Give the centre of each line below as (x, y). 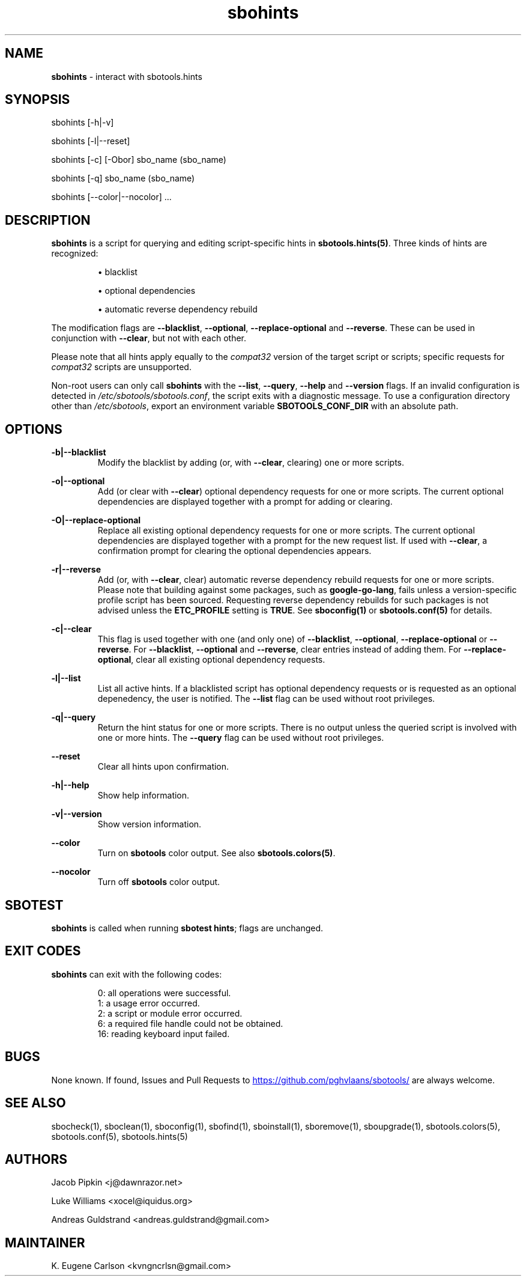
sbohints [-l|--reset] (91, 141)
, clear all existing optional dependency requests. (228, 660)
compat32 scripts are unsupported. (121, 367)
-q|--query (74, 717)
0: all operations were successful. (164, 993)
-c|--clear (71, 629)
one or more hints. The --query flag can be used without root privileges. (241, 738)
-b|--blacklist (79, 452)
